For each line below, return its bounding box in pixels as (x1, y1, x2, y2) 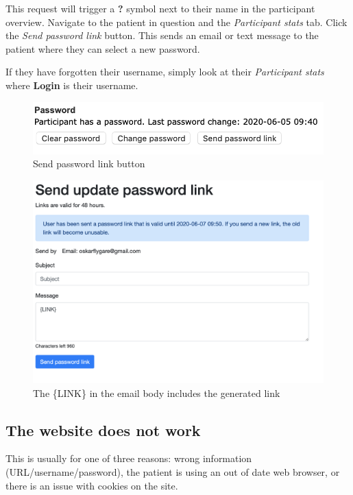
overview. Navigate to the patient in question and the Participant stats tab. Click (5, 14, 348, 29)
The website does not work (5, 419, 201, 440)
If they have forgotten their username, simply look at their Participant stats (5, 64, 324, 79)
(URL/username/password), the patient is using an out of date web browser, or (5, 464, 340, 479)
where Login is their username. (5, 77, 138, 92)
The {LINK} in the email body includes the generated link (33, 385, 280, 400)
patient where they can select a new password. (5, 41, 200, 56)
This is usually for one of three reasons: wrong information (5, 451, 252, 466)
